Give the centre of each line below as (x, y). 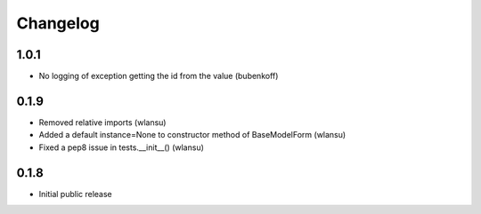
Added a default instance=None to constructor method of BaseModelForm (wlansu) (192, 135)
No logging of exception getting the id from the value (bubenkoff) (159, 76)
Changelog (58, 23)
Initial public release (76, 194)
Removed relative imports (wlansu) (102, 122)
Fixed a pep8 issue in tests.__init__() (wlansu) (122, 147)
